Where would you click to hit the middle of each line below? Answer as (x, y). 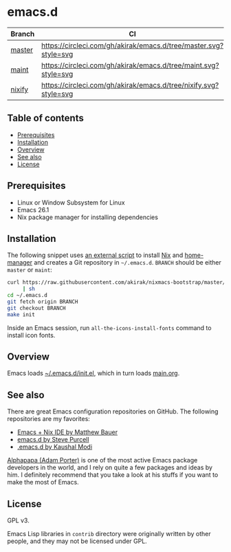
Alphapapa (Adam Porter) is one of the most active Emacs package (102, 460)
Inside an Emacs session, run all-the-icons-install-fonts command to (109, 327)
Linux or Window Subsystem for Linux (71, 202)
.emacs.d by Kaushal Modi (55, 447)
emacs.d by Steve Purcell (53, 440)
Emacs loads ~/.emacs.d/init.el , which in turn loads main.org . (93, 374)
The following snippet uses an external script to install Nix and (95, 255)
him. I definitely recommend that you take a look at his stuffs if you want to (113, 475)
